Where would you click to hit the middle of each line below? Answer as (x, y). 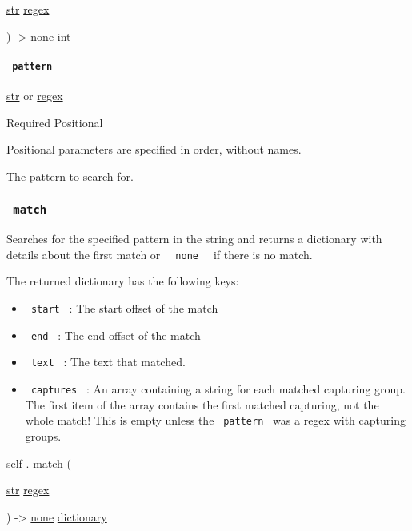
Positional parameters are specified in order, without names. (154, 149)
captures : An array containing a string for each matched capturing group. (218, 389)
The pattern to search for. (70, 176)
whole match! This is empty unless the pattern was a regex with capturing (215, 420)
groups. (43, 435)
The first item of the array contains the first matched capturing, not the (202, 404)
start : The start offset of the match (124, 308)
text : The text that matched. (108, 362)
